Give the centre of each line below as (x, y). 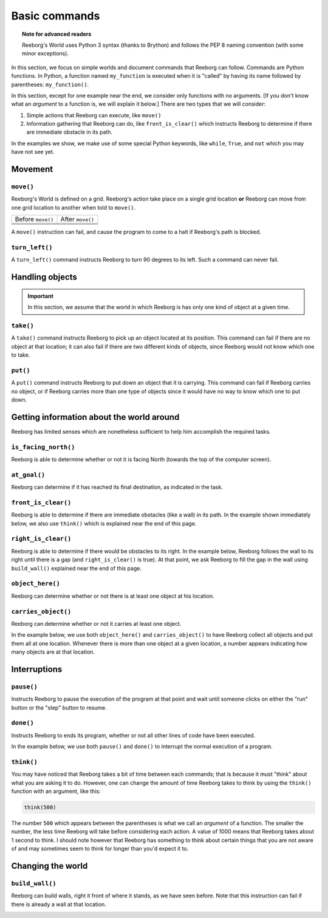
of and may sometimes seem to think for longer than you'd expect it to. (100, 849)
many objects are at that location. (53, 652)
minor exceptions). (46, 53)
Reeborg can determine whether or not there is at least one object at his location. (113, 596)
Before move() (34, 219)
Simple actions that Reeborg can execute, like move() (94, 115)
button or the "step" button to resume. (59, 707)
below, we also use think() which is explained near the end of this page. (104, 523)
